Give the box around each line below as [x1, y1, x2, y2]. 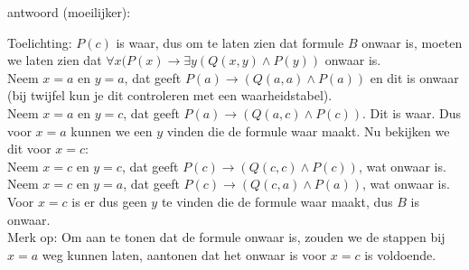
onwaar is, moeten [361, 33, 463, 51]
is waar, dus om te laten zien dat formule [116, 33, 344, 51]
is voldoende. [364, 245, 436, 264]
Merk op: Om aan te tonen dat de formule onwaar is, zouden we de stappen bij [7, 228, 446, 247]
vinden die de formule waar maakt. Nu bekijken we [166, 121, 450, 140]
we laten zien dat [7, 51, 102, 70]
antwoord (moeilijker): [7, 3, 131, 21]
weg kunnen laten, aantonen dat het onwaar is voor [42, 245, 327, 264]
